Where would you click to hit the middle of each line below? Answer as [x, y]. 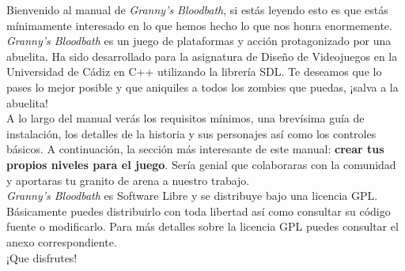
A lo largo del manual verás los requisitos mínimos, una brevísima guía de [185, 118]
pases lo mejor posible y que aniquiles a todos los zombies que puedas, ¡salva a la [202, 87]
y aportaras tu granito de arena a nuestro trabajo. [128, 180]
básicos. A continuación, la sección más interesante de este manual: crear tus [195, 149]
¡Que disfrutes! [42, 257]
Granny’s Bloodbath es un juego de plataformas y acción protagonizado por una [199, 41]
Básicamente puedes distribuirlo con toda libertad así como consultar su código [199, 211]
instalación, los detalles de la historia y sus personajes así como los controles [191, 133]
